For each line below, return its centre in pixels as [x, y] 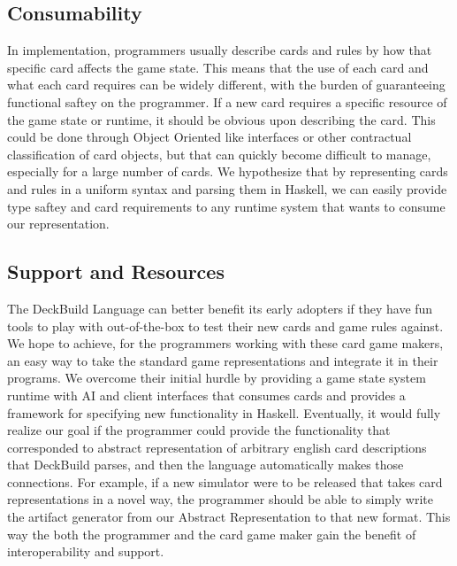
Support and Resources [116, 271]
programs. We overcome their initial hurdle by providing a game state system [217, 378]
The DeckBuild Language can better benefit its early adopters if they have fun [220, 308]
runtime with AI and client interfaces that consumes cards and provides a [206, 395]
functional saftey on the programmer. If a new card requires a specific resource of [227, 101]
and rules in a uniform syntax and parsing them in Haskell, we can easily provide [227, 188]
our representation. [58, 224]
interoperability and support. [86, 551]
